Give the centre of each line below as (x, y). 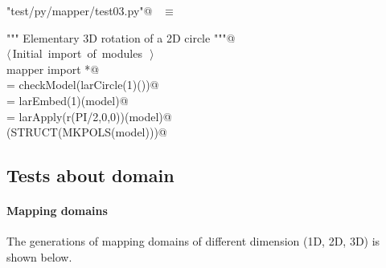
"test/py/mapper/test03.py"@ (80, 10)
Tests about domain (90, 175)
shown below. (39, 256)
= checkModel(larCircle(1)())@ (83, 85)
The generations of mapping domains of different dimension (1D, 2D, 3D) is (193, 241)
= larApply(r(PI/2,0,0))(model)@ (89, 116)
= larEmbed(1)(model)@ (68, 100)
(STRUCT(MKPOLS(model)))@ (87, 132)
